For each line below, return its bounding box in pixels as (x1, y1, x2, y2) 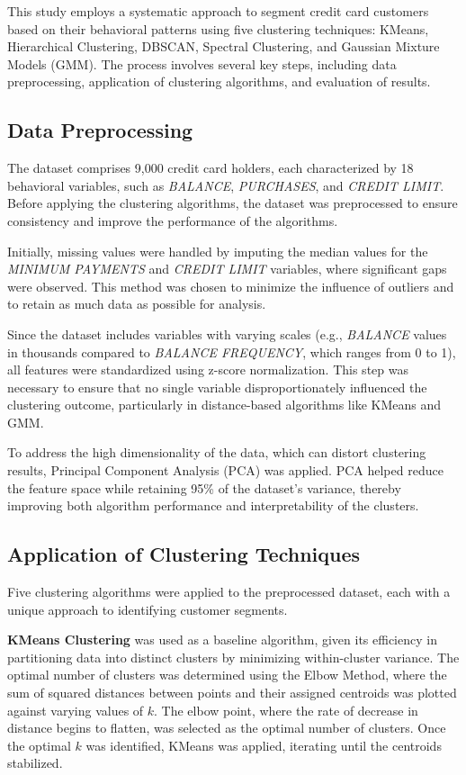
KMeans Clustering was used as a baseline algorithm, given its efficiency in (7, 630, 437, 649)
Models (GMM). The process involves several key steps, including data (7, 54, 397, 73)
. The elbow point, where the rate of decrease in (154, 700, 418, 719)
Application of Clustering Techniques (7, 540, 361, 568)
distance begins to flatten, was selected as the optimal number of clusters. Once (7, 718, 446, 737)
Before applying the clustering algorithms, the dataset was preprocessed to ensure (7, 194, 458, 212)
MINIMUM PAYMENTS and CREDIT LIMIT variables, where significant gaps (7, 259, 447, 278)
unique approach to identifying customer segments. (7, 599, 288, 618)
